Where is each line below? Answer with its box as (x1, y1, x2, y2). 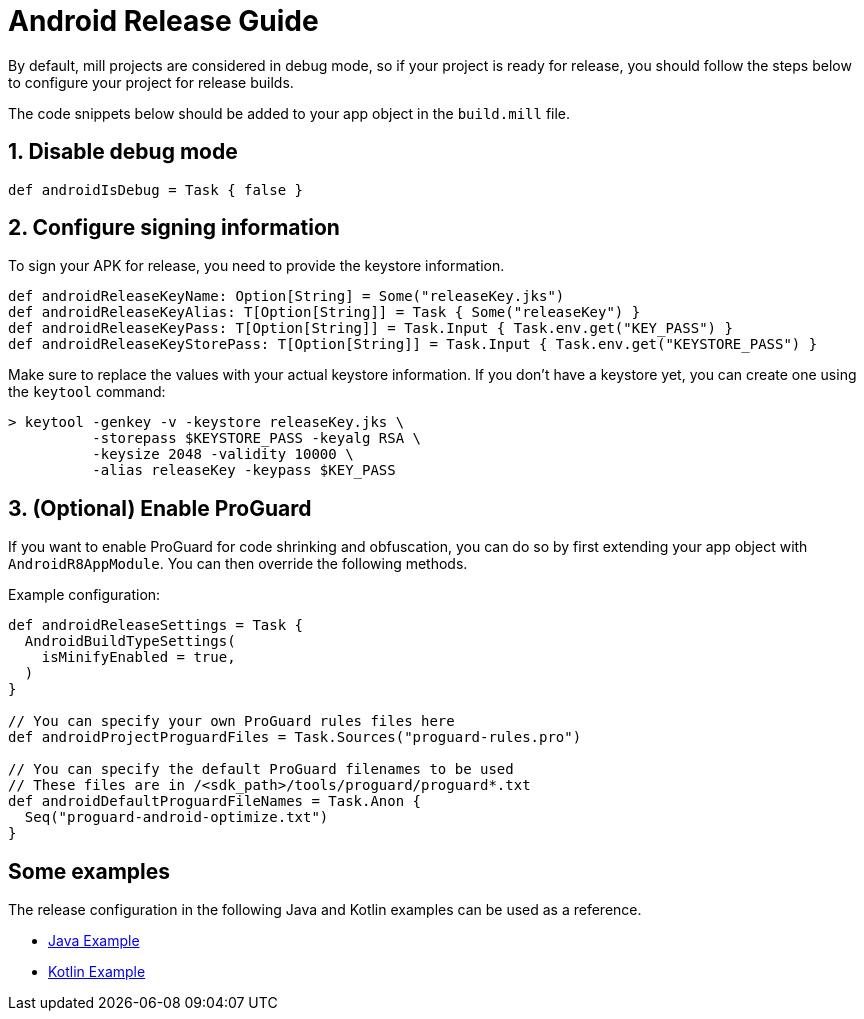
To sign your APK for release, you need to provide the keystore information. (8, 257, 505, 275)
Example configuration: (8, 586, 161, 604)
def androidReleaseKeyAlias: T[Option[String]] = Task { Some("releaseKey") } (8, 304, 641, 321)
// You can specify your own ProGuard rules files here (8, 713, 455, 730)
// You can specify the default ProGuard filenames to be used (8, 761, 514, 778)
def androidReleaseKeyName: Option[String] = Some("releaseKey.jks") (8, 288, 565, 305)
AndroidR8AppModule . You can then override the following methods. (8, 555, 468, 573)
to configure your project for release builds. (8, 73, 294, 91)
